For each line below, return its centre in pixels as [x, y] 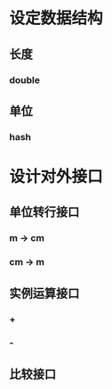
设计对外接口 [56, 177]
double [25, 79]
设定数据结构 [56, 18]
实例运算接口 [44, 293]
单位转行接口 [44, 212]
